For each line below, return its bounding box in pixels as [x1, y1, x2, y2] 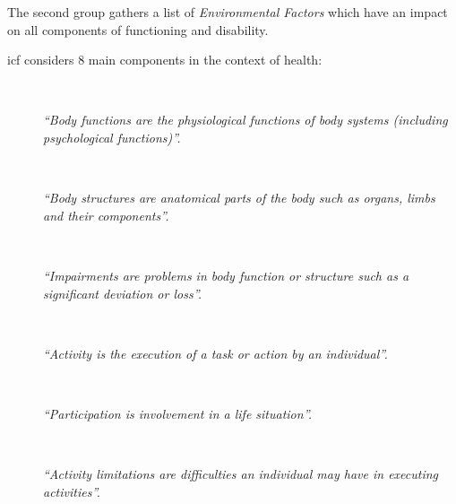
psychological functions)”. [43, 127, 181, 146]
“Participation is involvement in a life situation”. [43, 404, 313, 422]
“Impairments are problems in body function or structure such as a [43, 265, 409, 284]
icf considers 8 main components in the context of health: [7, 50, 323, 69]
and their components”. [43, 205, 169, 224]
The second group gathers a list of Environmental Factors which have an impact [7, 3, 448, 21]
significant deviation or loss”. [43, 283, 202, 302]
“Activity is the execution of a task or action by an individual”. [43, 343, 388, 362]
